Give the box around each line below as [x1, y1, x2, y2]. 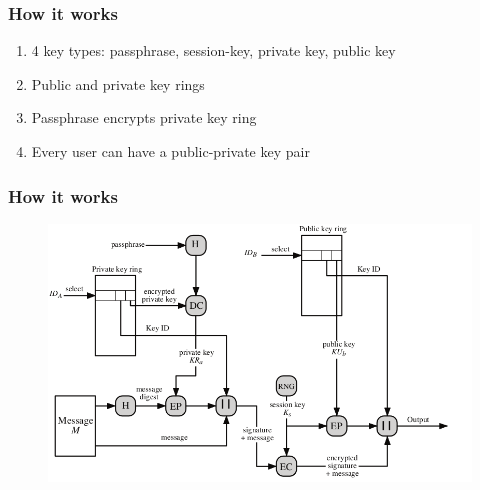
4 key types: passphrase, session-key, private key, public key [31, 40, 396, 61]
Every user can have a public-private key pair [31, 141, 310, 161]
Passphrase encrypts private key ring [31, 107, 257, 128]
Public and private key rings [31, 73, 205, 94]
